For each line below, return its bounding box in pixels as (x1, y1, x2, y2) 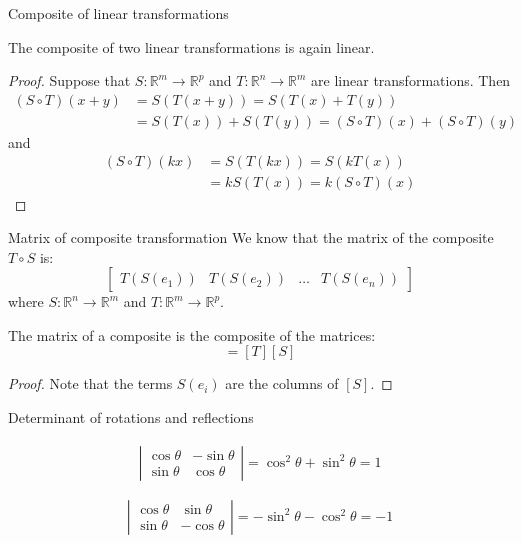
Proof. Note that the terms (8, 373, 173, 394)
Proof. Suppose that (8, 70, 131, 91)
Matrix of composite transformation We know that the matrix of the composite (8, 227, 494, 248)
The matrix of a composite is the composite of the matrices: (8, 324, 376, 345)
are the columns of (225, 373, 339, 394)
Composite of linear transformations (8, 3, 229, 23)
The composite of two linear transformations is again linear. (8, 36, 375, 57)
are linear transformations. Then (311, 70, 511, 91)
